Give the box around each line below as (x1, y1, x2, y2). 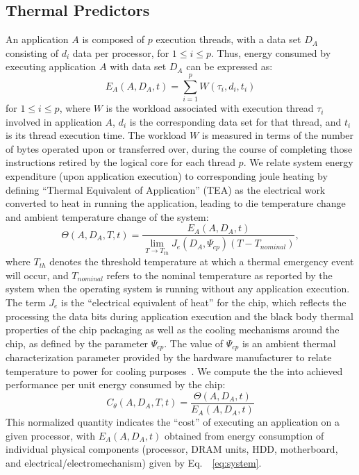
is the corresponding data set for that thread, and (129, 114, 342, 128)
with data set (110, 59, 167, 74)
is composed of (82, 32, 145, 47)
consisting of (6, 45, 58, 60)
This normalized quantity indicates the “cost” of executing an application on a (6, 415, 340, 429)
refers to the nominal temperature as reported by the (106, 267, 333, 282)
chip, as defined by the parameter (6, 335, 149, 350)
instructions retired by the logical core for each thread (6, 155, 235, 169)
